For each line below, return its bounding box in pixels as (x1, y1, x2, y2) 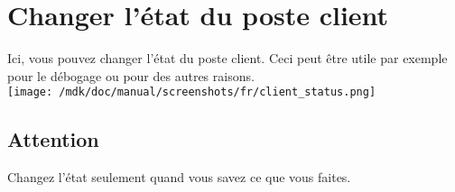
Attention (7, 125, 99, 153)
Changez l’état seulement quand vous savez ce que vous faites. (7, 168, 351, 187)
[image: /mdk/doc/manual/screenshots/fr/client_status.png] (7, 86, 376, 99)
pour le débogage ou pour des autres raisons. (7, 66, 255, 85)
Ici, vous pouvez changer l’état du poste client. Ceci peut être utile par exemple (7, 49, 448, 68)
